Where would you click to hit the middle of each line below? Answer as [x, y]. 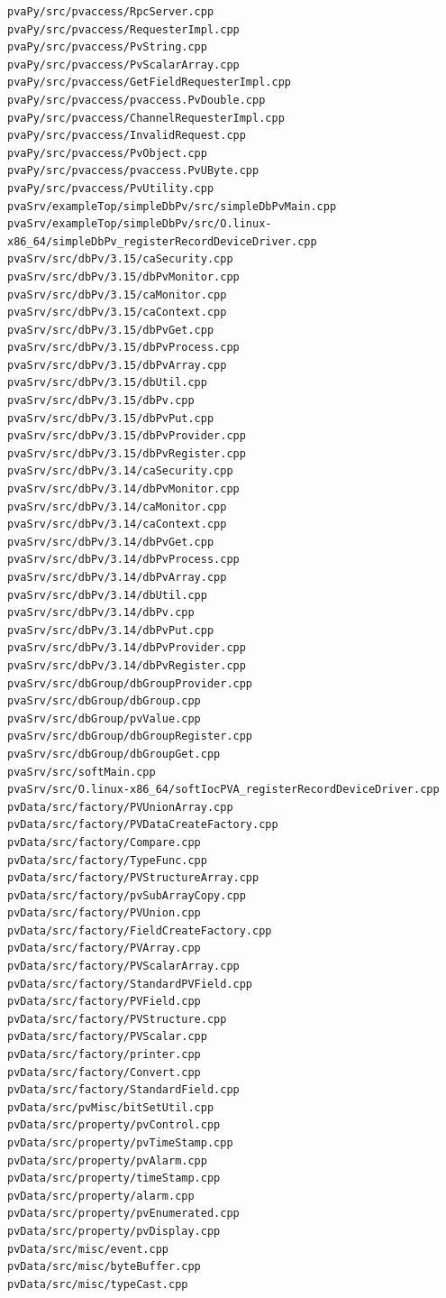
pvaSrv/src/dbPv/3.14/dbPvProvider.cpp [127, 648]
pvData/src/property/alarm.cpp [101, 1196]
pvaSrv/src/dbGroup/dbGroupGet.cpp [114, 754]
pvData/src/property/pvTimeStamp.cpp [120, 1143]
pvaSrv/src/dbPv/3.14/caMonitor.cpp [117, 506]
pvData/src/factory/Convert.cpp [104, 1072]
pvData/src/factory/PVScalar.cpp [107, 1037]
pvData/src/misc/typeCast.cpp [98, 1284]
